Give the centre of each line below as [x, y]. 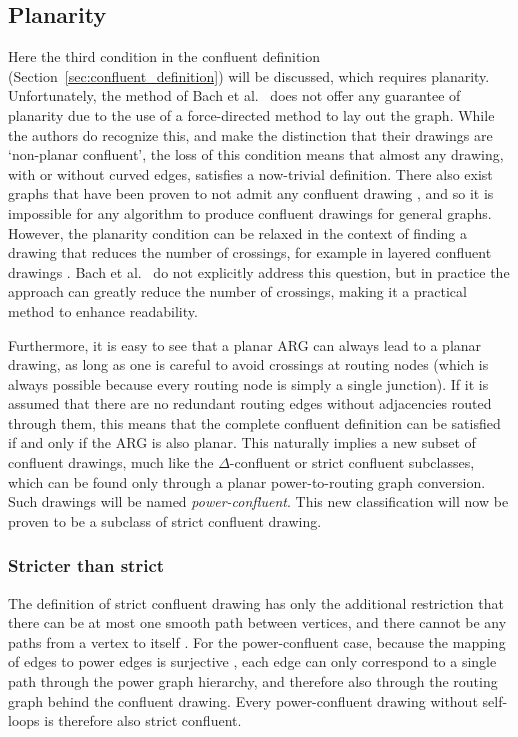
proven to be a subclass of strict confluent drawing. [165, 520]
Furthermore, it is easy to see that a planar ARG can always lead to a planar [245, 344]
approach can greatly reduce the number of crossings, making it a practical [237, 291]
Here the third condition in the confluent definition [164, 56]
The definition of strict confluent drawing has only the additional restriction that [256, 602]
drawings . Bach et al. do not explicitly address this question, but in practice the [259, 271]
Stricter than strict [86, 565]
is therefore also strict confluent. [143, 720]
